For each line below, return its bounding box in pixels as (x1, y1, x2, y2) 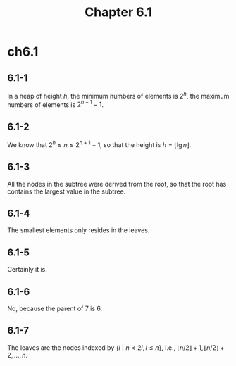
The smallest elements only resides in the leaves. (7, 226, 150, 234)
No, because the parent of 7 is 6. (7, 304, 103, 313)
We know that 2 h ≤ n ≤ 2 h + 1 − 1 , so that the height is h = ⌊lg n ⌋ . (7, 139, 192, 149)
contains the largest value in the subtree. (7, 187, 126, 196)
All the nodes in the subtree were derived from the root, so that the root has (7, 179, 227, 188)
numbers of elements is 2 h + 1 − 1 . (7, 99, 104, 109)
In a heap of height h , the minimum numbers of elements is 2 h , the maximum (7, 91, 230, 100)
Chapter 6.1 (84, 4, 153, 20)
